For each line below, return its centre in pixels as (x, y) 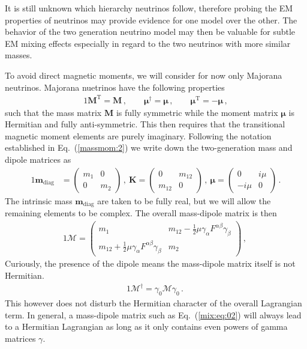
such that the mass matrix (53, 112)
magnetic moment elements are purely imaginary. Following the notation (138, 135)
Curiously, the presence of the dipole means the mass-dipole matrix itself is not (150, 263)
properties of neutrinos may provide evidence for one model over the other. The (151, 20)
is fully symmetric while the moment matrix (197, 112)
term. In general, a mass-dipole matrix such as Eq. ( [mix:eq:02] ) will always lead (153, 314)
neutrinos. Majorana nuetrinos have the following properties (115, 87)
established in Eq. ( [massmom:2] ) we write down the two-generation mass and (149, 147)
